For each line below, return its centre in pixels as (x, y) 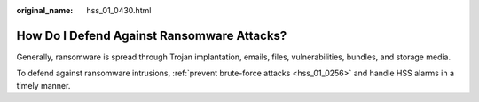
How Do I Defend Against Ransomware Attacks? (152, 35)
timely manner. (43, 85)
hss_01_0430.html (119, 10)
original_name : (45, 10)
